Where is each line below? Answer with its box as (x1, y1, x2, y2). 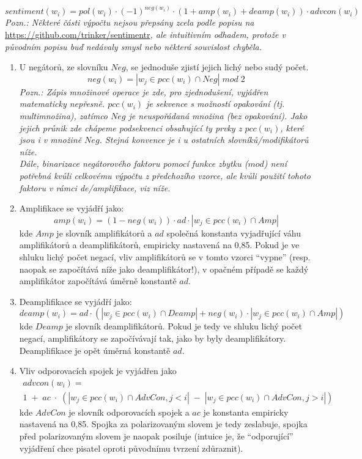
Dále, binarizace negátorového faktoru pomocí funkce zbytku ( (19, 157, 248, 170)
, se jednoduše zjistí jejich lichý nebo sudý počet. (125, 61, 309, 73)
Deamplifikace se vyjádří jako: (19, 295, 132, 307)
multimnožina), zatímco (19, 109, 108, 122)
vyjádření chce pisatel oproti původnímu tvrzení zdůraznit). (19, 441, 243, 454)
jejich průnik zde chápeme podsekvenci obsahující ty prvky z (19, 121, 242, 134)
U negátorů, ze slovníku (19, 61, 108, 73)
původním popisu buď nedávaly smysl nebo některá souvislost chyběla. (5, 40, 262, 53)
